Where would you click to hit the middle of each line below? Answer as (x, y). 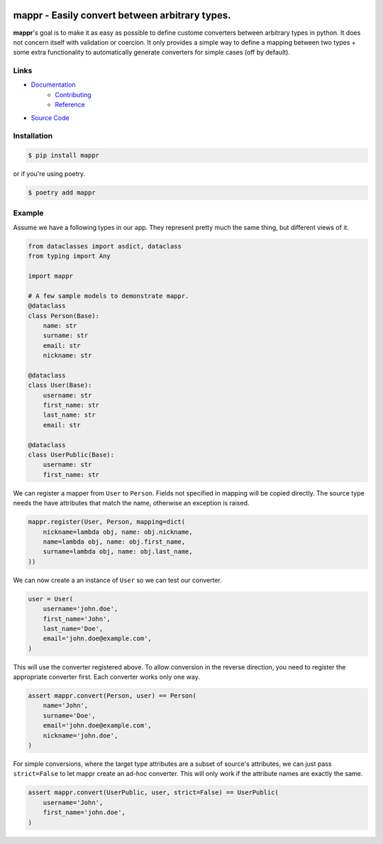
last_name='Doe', (73, 629)
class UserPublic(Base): (71, 455)
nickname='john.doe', (81, 735)
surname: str (66, 336)
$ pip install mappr (63, 155)
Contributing (73, 94)
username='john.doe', (81, 609)
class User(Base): (60, 385)
